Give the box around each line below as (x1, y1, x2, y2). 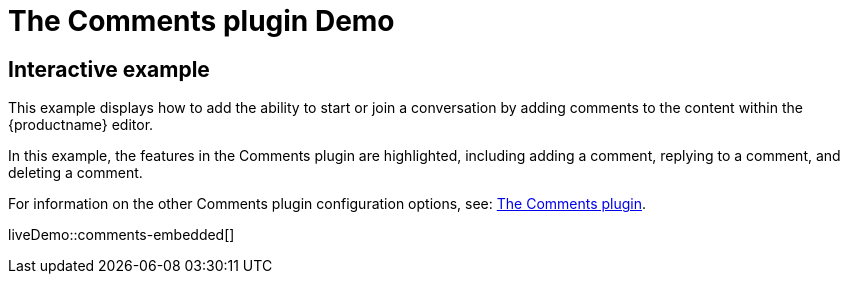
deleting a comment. (8, 164, 143, 182)
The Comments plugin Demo (8, 4, 395, 38)
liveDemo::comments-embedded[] (8, 226, 235, 244)
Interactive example (8, 56, 210, 82)
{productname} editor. (8, 116, 154, 134)
